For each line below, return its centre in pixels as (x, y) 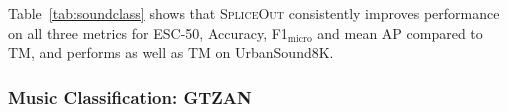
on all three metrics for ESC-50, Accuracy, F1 (148, 32)
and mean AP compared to (400, 32)
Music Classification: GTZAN (130, 96)
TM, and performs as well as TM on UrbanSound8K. (171, 52)
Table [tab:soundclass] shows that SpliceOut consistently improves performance (254, 13)
